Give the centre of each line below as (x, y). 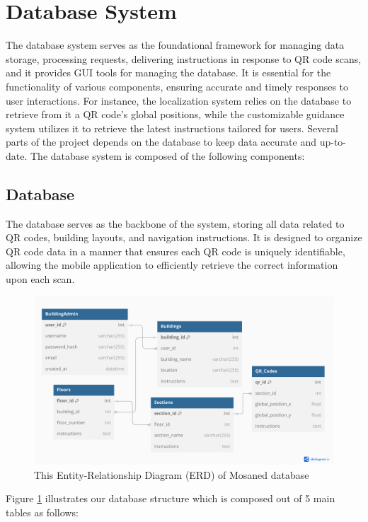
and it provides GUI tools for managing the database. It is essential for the (168, 72)
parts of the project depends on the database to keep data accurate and (161, 142)
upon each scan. (40, 279)
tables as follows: (42, 512)
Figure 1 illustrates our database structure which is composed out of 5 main (171, 498)
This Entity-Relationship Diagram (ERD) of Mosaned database (172, 474)
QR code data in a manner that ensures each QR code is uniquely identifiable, (176, 251)
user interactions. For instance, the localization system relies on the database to (179, 100)
